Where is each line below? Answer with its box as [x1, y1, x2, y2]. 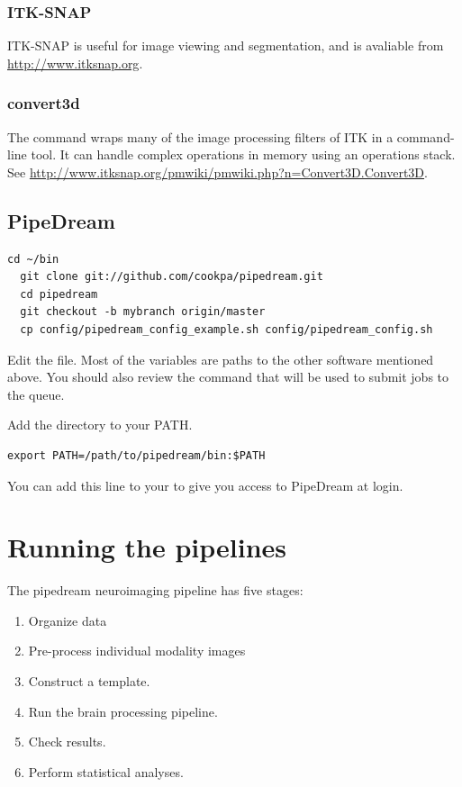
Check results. [28, 732, 106, 751]
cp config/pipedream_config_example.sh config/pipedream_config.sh [20, 322, 433, 336]
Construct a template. [28, 672, 150, 691]
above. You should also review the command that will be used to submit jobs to [7, 367, 449, 386]
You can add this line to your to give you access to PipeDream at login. [7, 475, 403, 494]
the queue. [7, 384, 65, 403]
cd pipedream [20, 287, 98, 301]
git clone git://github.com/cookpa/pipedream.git [20, 270, 323, 284]
